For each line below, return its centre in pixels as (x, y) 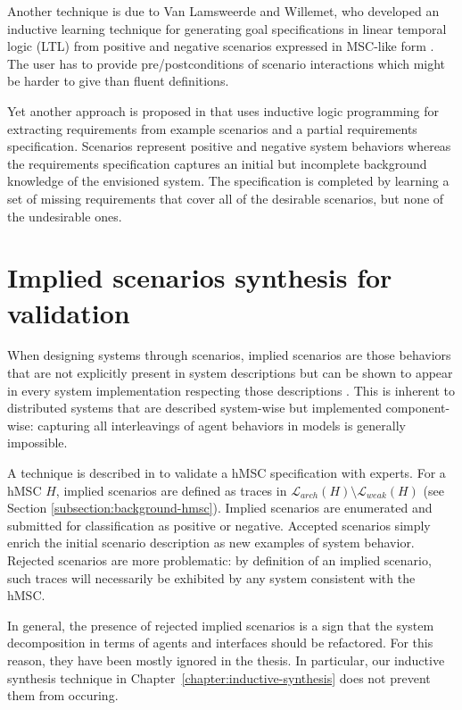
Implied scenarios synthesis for (200, 277)
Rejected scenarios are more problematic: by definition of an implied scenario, (219, 560)
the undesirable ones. (65, 216)
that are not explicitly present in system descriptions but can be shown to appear (230, 373)
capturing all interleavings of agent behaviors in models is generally (222, 425)
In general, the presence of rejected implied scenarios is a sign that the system (221, 625)
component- (418, 408)
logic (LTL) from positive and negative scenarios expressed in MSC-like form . (221, 46)
